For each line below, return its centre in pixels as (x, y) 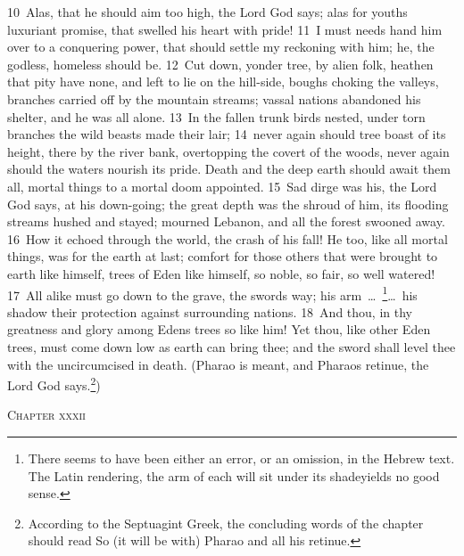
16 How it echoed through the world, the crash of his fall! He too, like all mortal (228, 238)
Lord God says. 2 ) (54, 384)
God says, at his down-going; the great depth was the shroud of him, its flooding (228, 204)
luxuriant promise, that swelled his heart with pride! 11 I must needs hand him (225, 29)
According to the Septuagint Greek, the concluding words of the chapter (226, 523)
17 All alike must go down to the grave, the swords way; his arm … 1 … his (212, 293)
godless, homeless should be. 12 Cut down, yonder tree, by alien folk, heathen (220, 64)
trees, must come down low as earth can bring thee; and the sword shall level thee (232, 346)
